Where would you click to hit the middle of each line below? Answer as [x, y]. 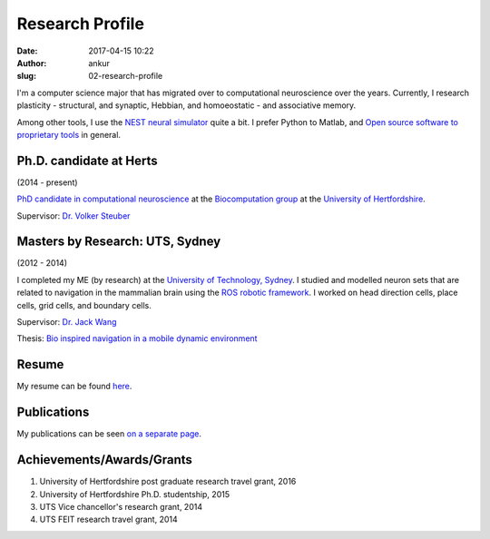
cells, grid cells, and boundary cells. [84, 305]
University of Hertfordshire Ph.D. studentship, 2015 [135, 494]
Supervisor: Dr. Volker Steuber [73, 216]
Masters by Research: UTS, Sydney [119, 242]
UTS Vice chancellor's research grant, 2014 [121, 506]
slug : [26, 76]
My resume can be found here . [74, 387]
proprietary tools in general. [69, 134]
